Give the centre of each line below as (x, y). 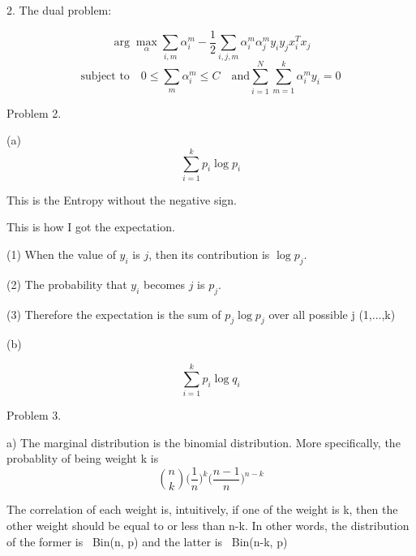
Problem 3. (34, 415)
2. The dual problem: (59, 10)
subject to (105, 77)
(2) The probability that (67, 284)
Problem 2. (34, 112)
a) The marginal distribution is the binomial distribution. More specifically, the (204, 442)
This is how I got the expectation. (91, 227)
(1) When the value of (61, 254)
